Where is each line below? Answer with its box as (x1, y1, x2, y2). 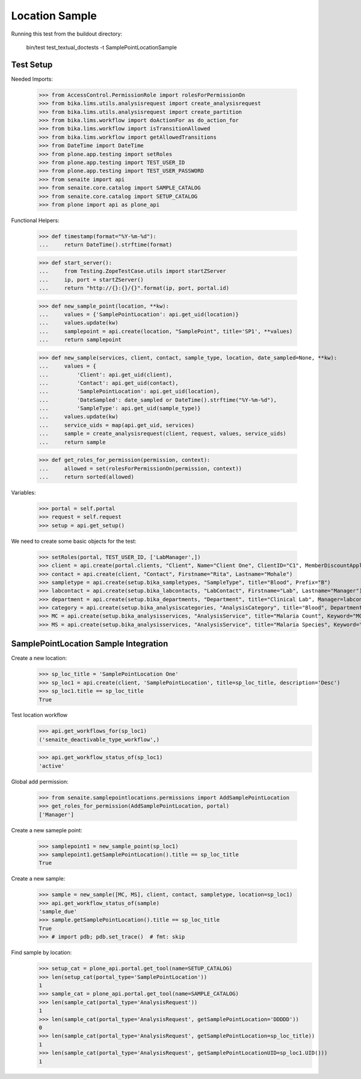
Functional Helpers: (11, 217, 60, 224)
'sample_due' (39, 908, 78, 915)
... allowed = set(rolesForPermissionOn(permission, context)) (39, 465, 242, 472)
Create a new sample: (11, 875, 66, 882)
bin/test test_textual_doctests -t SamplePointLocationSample (26, 43, 177, 51)
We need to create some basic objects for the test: (11, 537, 137, 545)
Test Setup (11, 59, 53, 69)
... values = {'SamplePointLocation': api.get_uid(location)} (39, 311, 239, 318)
